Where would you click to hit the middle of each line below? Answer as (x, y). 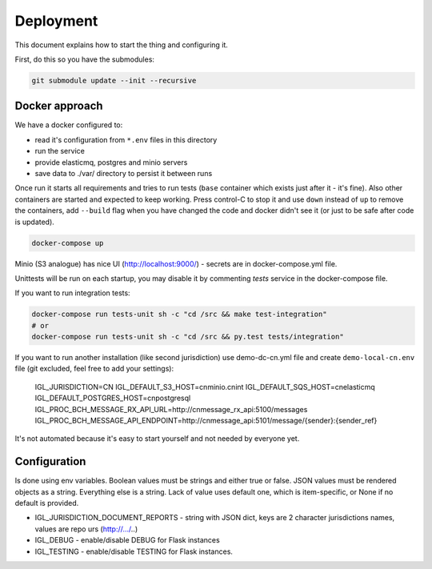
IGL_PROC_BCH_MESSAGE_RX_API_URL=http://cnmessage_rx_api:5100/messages (171, 409)
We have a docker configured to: (69, 125)
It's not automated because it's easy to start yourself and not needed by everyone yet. (157, 439)
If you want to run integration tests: (73, 293)
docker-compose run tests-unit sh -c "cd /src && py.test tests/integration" (188, 337)
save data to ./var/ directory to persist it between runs (124, 173)
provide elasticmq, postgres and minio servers (111, 162)
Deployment (56, 21)
